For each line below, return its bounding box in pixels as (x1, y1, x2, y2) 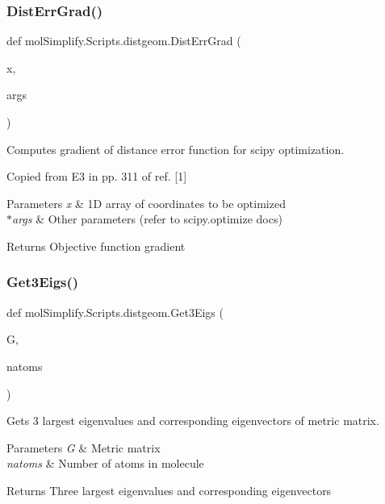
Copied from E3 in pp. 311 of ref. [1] (6, 168, 187, 185)
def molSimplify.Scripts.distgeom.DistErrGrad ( (6, 32, 241, 49)
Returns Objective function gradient (6, 237, 186, 254)
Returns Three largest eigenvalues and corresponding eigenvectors (6, 481, 332, 498)
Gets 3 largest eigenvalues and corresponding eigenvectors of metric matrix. (6, 412, 379, 429)
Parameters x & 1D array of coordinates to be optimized (6, 194, 286, 211)
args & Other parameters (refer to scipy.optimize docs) (12, 210, 282, 227)
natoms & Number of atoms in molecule (6, 455, 204, 472)
